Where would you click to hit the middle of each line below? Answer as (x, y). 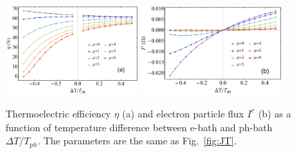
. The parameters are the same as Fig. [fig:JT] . (137, 141)
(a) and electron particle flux (183, 113)
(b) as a (275, 113)
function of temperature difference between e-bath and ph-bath (139, 127)
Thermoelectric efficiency (58, 113)
